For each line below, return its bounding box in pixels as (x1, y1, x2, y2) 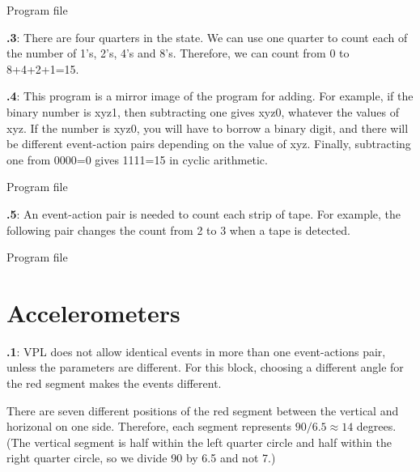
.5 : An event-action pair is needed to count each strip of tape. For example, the (6, 205, 401, 222)
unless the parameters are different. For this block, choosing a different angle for (6, 359, 404, 376)
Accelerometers (6, 296, 180, 329)
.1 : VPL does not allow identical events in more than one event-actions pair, (6, 342, 386, 359)
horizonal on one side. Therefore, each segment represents (6, 418, 292, 435)
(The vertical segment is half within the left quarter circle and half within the (6, 433, 392, 450)
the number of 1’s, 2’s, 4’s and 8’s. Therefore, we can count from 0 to (6, 45, 350, 62)
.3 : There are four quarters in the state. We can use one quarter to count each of (6, 28, 408, 45)
